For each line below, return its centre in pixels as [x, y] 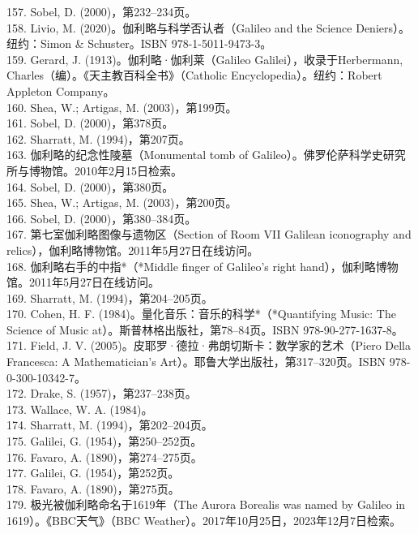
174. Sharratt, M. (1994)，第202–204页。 [110, 425]
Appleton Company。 [61, 90]
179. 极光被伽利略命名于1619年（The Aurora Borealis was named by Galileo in [206, 504]
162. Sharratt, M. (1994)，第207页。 [98, 138]
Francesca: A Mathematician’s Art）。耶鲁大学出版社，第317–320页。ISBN [196, 362]
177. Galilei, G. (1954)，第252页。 [93, 473]
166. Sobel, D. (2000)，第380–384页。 [102, 218]
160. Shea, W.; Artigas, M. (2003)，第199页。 [122, 107]
